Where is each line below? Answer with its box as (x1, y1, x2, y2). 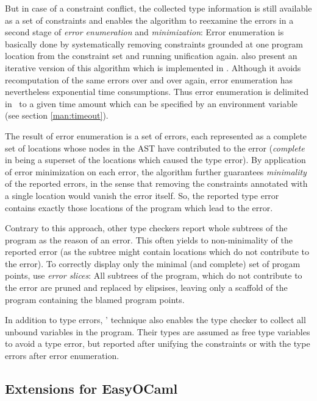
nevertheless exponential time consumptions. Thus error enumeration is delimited (5, 85, 309, 98)
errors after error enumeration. (5, 349, 119, 362)
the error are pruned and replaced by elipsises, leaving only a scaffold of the (5, 281, 288, 294)
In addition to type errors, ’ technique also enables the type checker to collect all (5, 313, 306, 326)
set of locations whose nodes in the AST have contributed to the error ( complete (5, 141, 305, 154)
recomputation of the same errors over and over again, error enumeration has (5, 73, 293, 86)
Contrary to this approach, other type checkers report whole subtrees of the (5, 221, 288, 234)
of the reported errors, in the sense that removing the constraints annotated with (5, 177, 308, 190)
